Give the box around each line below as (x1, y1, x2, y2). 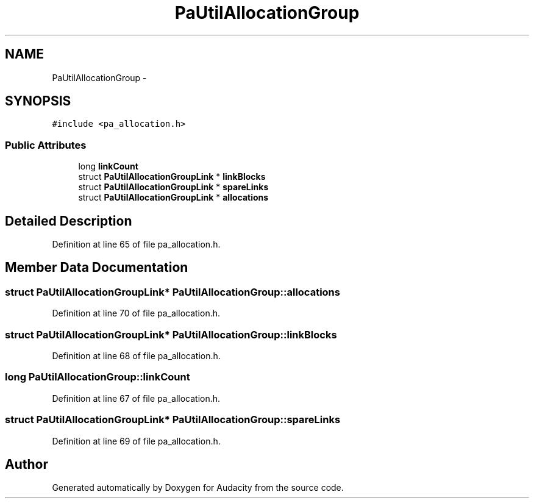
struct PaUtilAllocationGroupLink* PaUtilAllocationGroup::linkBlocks (5, 328, 337, 341)
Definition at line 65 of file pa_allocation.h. (52, 239, 221, 250)
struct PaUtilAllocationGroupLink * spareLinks (78, 182, 269, 193)
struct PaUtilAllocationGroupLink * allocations (78, 192, 269, 203)
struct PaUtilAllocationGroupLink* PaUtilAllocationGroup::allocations (5, 285, 340, 298)
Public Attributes (5, 138, 87, 151)
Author (5, 456, 48, 472)
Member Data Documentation (5, 260, 188, 276)
